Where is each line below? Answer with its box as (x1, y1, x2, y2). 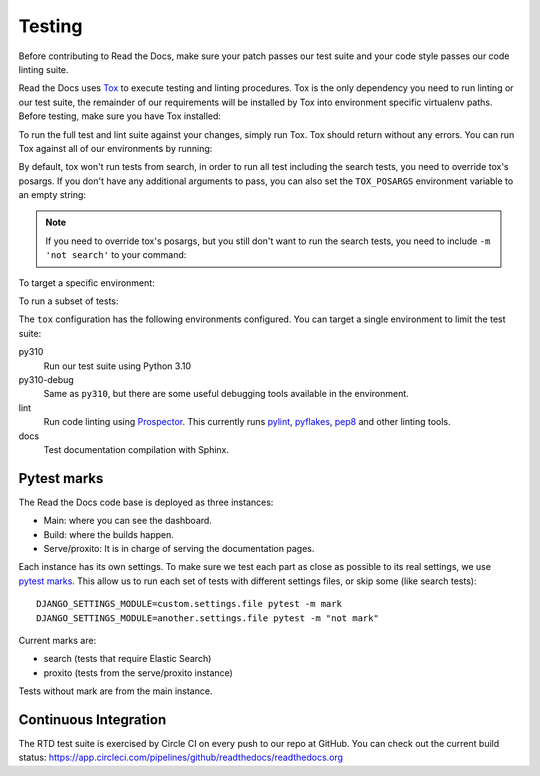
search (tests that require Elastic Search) (43, 653, 212, 665)
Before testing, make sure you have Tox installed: (18, 110, 222, 122)
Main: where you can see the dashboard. (43, 515, 212, 527)
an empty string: (18, 189, 87, 201)
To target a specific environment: (18, 276, 155, 289)
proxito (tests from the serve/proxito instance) (43, 666, 234, 679)
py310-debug (18, 373, 74, 385)
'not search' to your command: (45, 249, 187, 261)
